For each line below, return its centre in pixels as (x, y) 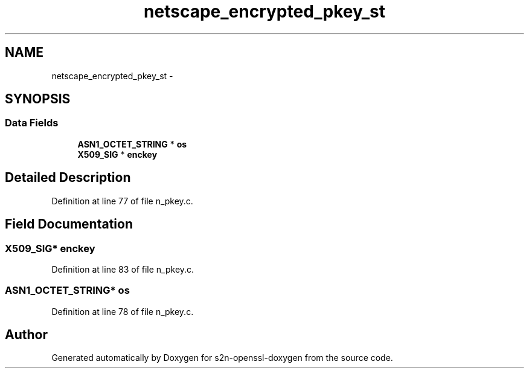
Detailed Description (68, 178)
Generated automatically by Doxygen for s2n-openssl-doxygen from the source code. (222, 358)
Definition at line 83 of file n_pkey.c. (123, 269)
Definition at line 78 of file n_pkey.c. (123, 311)
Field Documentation (69, 224)
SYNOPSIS (38, 99)
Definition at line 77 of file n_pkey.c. (122, 201)
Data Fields (32, 123)
